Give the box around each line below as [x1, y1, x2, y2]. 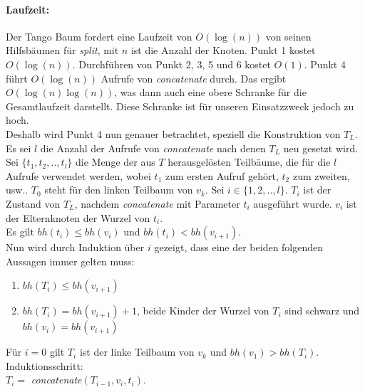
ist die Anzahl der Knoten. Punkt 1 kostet [130, 43, 316, 58]
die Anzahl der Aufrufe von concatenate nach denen [40, 140, 266, 155]
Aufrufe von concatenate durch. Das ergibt [101, 70, 287, 85]
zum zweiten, [292, 168, 350, 183]
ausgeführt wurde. [253, 196, 332, 211]
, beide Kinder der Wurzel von [137, 303, 269, 318]
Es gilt [6, 224, 34, 239]
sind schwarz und [284, 303, 360, 318]
